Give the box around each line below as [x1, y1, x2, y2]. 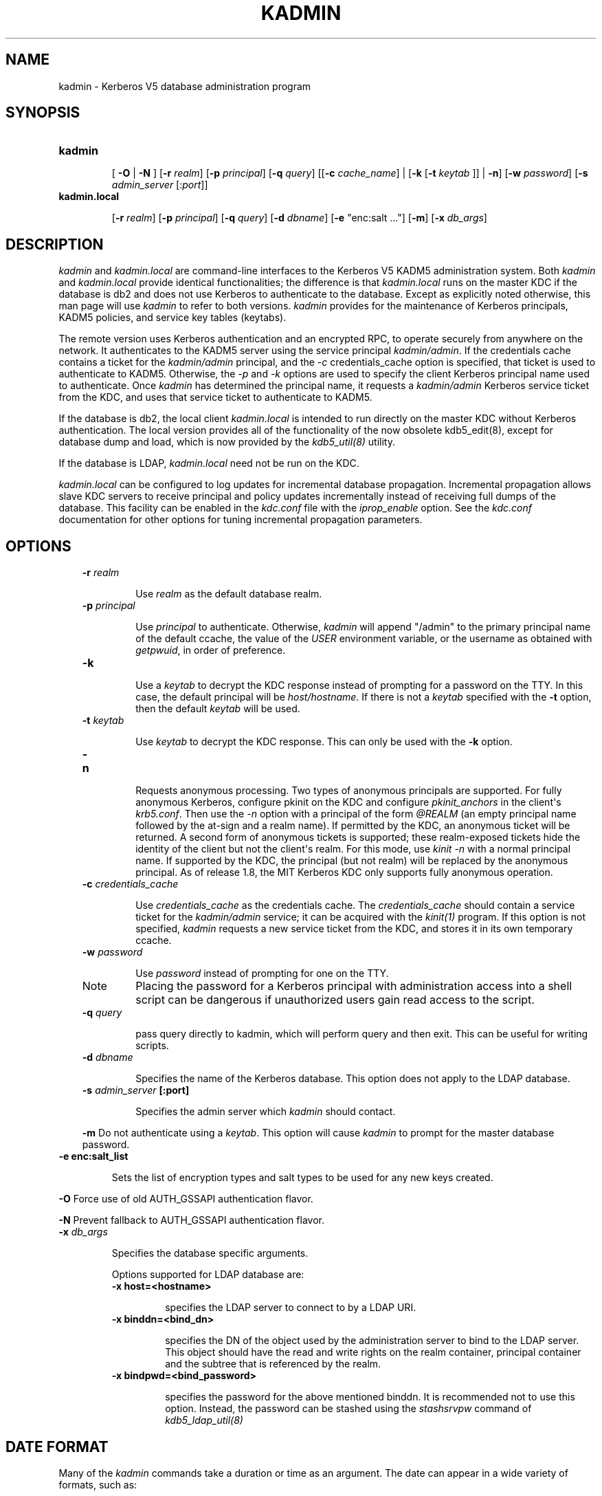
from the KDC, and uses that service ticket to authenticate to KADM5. [58, 391, 372, 404]
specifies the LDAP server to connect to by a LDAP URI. [165, 1301, 416, 1314]
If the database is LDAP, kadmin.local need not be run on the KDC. [58, 457, 359, 470]
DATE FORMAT [5, 1438, 109, 1455]
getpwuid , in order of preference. [135, 644, 286, 657]
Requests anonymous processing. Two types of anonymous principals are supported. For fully [135, 784, 562, 797]
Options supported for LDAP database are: [111, 1268, 304, 1281]
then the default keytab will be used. [135, 703, 300, 715]
